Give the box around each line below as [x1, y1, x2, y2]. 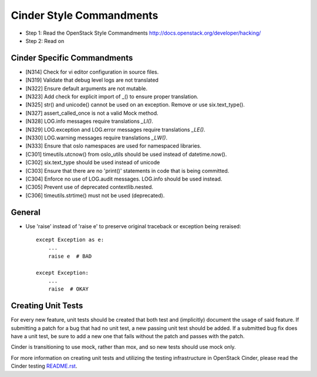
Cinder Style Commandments [11, 9, 158, 22]
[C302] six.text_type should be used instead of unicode [25, 159, 160, 166]
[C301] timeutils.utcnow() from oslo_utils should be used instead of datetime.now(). [25, 151, 227, 158]
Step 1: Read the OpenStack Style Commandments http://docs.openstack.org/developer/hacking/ [25, 29, 261, 36]
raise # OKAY [48, 286, 89, 292]
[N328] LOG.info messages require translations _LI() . [25, 118, 154, 125]
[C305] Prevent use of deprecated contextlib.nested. [25, 184, 154, 191]
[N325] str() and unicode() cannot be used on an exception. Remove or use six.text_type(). [25, 101, 245, 108]
